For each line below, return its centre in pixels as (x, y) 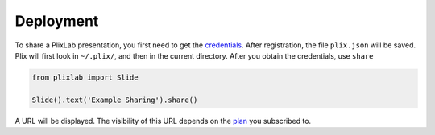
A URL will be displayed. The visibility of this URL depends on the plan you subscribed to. (163, 121)
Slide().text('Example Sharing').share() (115, 100)
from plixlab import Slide (85, 77)
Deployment (57, 21)
